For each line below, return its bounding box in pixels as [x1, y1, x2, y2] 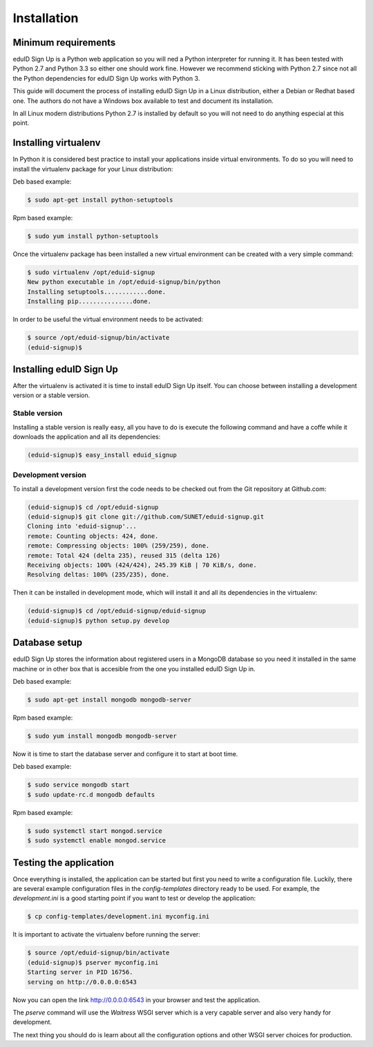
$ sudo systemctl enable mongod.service [27, 836, 166, 845]
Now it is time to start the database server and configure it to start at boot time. [12, 749, 238, 758]
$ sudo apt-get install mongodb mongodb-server [27, 696, 191, 704]
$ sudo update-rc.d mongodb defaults [27, 791, 155, 798]
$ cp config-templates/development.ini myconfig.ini [27, 912, 210, 921]
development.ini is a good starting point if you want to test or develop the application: [12, 894, 256, 903]
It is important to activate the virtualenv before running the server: [12, 930, 200, 939]
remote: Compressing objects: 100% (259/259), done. [27, 542, 210, 550]
